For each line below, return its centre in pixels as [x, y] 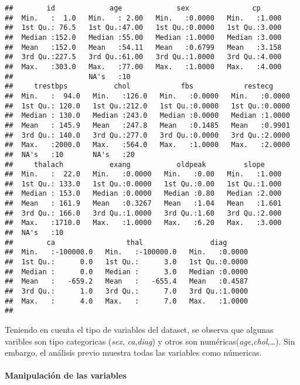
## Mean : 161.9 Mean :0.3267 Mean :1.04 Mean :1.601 [143, 204]
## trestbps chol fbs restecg [139, 86]
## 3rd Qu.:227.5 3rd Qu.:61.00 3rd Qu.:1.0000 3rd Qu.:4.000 [143, 57]
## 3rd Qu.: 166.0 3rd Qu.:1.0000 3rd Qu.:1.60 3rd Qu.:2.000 [143, 213]
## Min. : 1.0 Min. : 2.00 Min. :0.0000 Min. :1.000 [143, 18]
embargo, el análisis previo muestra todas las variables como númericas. [133, 352]
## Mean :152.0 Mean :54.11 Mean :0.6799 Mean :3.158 [143, 47]
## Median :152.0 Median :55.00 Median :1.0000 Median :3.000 [143, 37]
